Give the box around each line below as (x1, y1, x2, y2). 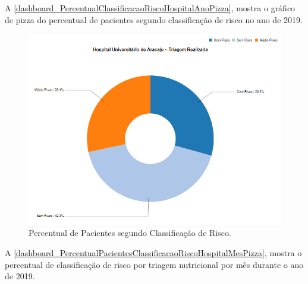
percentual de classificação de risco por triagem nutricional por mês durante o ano (5, 258, 304, 270)
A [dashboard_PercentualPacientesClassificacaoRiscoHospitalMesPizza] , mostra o (5, 246, 302, 259)
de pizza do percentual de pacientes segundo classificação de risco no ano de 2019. (5, 13, 303, 25)
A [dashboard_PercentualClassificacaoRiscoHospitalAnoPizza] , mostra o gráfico (5, 2, 296, 14)
